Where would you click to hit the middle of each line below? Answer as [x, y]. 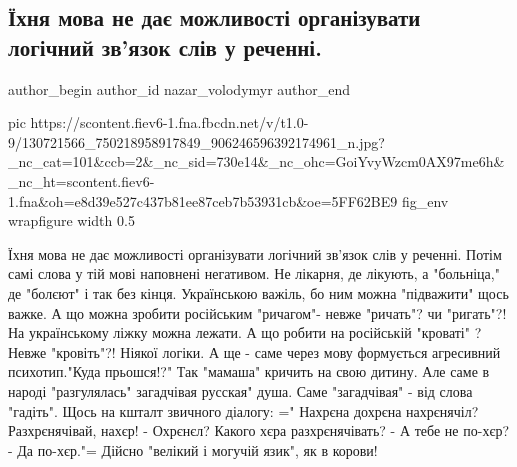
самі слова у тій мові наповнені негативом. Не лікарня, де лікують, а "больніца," [254, 273]
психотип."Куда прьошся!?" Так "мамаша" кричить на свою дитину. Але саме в [249, 371]
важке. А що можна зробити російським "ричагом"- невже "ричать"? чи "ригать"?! [257, 312]
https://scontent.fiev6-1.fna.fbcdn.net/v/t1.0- [169, 122]
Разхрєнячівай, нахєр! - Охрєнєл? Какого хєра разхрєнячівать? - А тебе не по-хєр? [259, 430]
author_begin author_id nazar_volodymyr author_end [179, 88]
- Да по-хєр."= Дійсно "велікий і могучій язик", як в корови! [193, 449]
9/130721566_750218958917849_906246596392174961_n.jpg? [196, 141]
